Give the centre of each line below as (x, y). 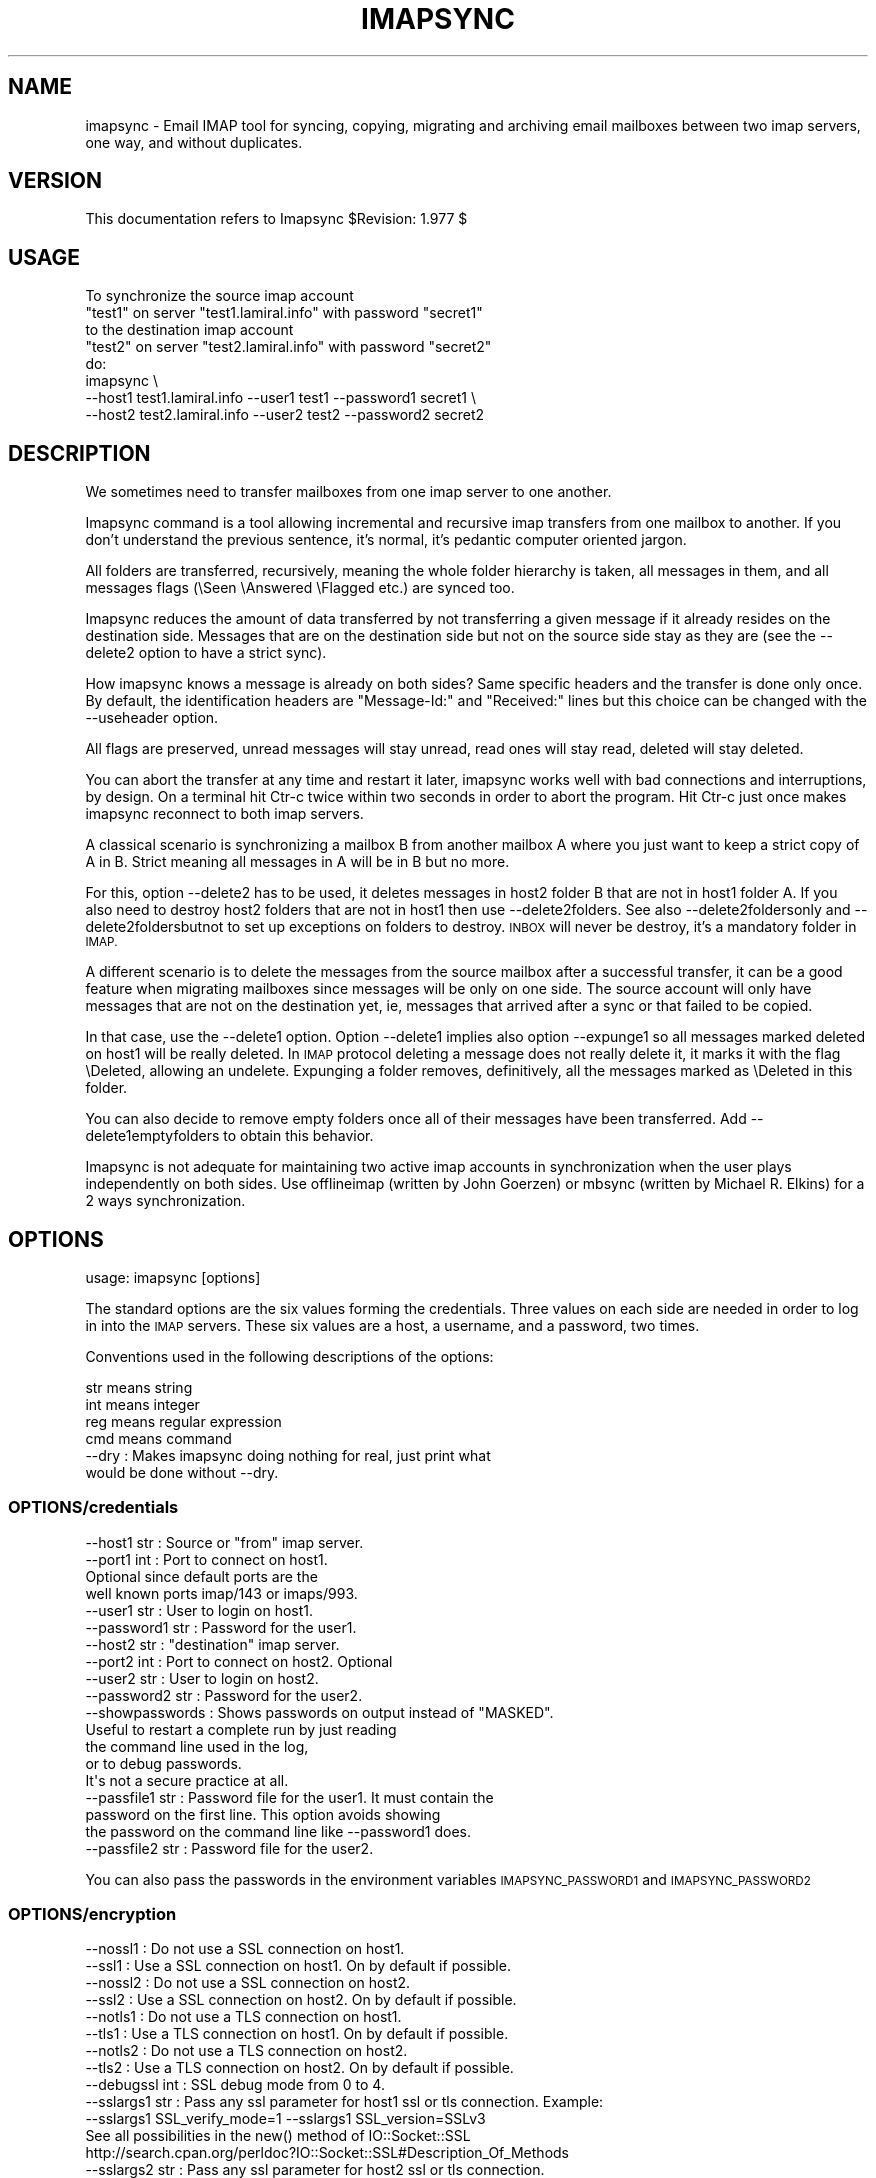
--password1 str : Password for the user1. (221, 1627)
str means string (139, 1387)
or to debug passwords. (163, 1763)
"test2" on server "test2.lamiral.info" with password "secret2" (288, 347)
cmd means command (158, 1438)
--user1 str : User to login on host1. (199, 1610)
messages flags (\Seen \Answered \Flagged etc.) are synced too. (300, 588)
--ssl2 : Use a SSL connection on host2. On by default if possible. (301, 2000)
